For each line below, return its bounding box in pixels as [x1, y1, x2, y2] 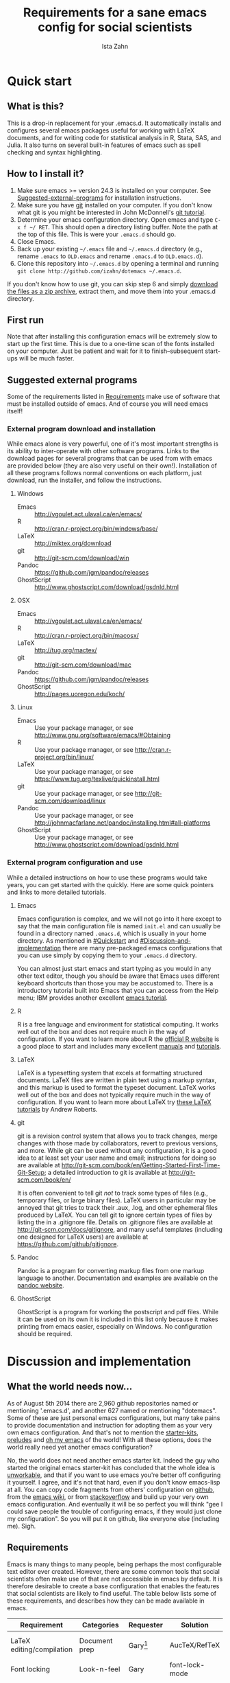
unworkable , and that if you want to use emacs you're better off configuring [7, 1471, 221, 1479]
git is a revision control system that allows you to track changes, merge [16, 1132, 218, 1140]
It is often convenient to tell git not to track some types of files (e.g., [16, 1189, 209, 1197]
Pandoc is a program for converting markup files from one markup [16, 1266, 205, 1274]
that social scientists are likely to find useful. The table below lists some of [7, 1589, 217, 1597]
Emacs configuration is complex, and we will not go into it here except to [16, 915, 222, 923]
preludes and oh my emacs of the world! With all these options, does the [7, 1435, 212, 1443]
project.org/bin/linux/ [34, 753, 94, 762]
